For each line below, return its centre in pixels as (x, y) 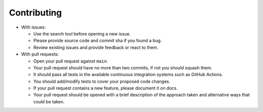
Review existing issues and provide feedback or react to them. (96, 47)
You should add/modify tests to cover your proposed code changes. (102, 81)
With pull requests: (40, 54)
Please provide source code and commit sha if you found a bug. (98, 41)
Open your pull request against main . (71, 61)
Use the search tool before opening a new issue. (82, 33)
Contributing (35, 13)
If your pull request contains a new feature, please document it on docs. (105, 88)
